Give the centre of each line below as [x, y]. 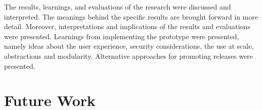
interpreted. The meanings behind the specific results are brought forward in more [131, 16]
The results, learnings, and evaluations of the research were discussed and [118, 7]
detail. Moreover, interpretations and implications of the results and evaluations [127, 26]
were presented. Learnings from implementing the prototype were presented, [122, 36]
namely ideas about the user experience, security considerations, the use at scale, [129, 46]
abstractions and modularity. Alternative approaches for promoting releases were [128, 56]
